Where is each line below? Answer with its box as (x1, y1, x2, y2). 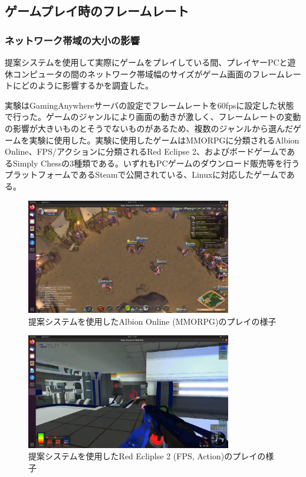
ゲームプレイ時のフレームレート (5, 2, 189, 20)
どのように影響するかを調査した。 (21, 79, 153, 92)
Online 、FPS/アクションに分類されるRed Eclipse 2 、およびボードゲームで (5, 145, 287, 158)
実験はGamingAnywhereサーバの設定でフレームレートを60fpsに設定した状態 (5, 99, 294, 111)
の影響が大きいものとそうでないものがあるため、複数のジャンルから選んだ (5, 122, 293, 134)
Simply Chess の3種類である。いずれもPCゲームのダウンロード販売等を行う (12, 156, 300, 169)
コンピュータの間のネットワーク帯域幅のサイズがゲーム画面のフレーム (12, 67, 285, 80)
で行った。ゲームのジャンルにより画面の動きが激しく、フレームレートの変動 (5, 110, 301, 123)
